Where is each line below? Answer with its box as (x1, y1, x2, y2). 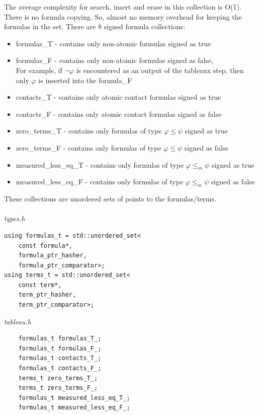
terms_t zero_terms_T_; (18, 374, 98, 382)
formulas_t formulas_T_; (18, 335, 102, 342)
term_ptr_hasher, (18, 291, 76, 299)
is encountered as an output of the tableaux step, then (76, 64, 244, 75)
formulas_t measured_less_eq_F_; (18, 404, 130, 411)
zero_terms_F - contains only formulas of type (16, 142, 161, 153)
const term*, (18, 281, 62, 289)
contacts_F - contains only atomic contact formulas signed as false (16, 108, 222, 119)
